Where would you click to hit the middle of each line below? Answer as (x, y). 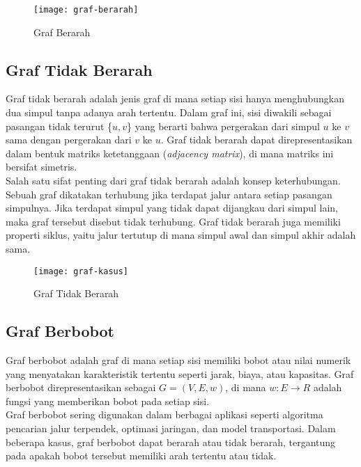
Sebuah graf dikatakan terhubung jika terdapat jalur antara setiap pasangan (169, 194)
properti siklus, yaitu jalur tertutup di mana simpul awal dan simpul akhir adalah (181, 235)
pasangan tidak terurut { (59, 126)
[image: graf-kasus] (81, 271)
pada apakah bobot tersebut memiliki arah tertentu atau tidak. (141, 456)
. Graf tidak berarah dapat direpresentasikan (256, 140)
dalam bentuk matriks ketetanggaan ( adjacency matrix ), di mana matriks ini (170, 153)
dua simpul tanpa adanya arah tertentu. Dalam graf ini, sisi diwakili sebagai (169, 112)
